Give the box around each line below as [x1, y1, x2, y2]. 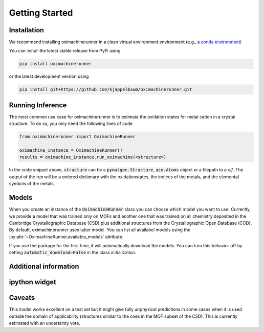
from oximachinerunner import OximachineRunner [19, 134, 135, 140]
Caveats [9, 294, 35, 302]
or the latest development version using [9, 73, 89, 79]
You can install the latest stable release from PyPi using [9, 48, 121, 54]
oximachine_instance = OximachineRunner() [19, 147, 123, 153]
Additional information [9, 262, 79, 271]
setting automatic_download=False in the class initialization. [9, 250, 136, 256]
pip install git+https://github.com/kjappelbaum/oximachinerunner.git [19, 87, 193, 93]
